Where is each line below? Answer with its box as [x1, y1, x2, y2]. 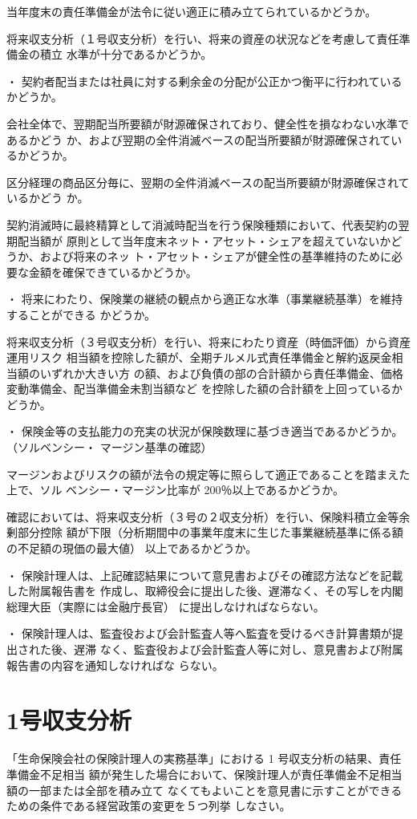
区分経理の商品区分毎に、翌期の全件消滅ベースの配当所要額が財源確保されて [6, 173, 410, 190]
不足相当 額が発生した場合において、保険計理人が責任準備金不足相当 [39, 765, 403, 782]
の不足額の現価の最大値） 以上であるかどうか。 [6, 540, 257, 557]
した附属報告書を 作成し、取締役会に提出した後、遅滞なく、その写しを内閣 [6, 582, 403, 599]
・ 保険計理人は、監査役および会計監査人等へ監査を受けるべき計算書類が [6, 625, 392, 642]
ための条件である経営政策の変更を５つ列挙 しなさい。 [6, 797, 291, 814]
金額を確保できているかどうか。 [28, 263, 197, 280]
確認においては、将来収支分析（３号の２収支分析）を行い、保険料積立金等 [6, 508, 399, 525]
